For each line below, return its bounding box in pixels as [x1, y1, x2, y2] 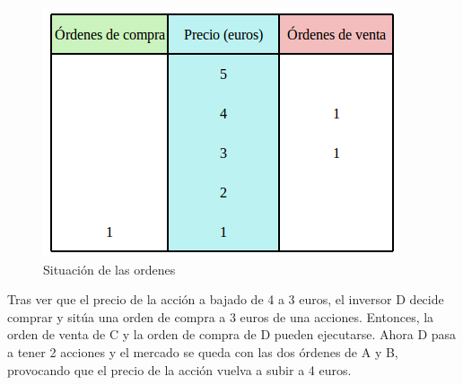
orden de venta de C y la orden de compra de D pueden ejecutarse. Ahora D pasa [7, 325, 457, 344]
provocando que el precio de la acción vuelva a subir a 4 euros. [7, 360, 352, 379]
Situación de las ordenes [43, 259, 176, 278]
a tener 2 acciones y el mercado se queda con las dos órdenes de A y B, [7, 342, 398, 361]
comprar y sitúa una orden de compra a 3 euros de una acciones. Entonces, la [7, 307, 434, 326]
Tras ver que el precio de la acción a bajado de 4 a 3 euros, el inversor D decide [7, 290, 444, 309]
